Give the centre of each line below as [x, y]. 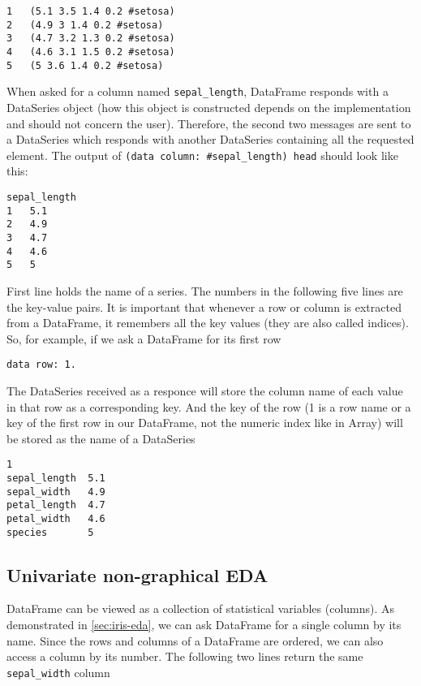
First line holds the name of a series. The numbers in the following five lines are [205, 290]
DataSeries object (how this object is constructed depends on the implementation [209, 107]
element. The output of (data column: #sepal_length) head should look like [202, 155]
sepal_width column [58, 672]
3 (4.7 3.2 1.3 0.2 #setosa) [91, 39]
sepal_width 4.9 [56, 492]
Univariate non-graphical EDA [137, 574]
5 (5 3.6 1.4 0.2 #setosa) [85, 65]
